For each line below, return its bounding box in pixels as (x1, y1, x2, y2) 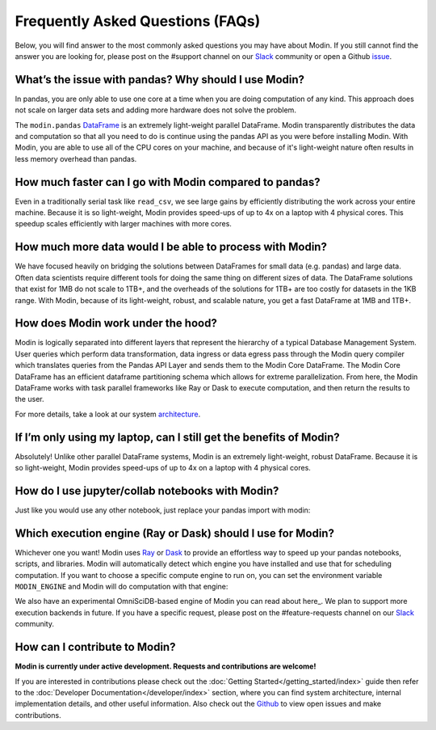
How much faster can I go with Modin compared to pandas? (15, 175, 321, 189)
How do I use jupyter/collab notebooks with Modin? (15, 483, 279, 497)
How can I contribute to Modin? (15, 640, 176, 654)
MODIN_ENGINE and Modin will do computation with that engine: (15, 582, 228, 592)
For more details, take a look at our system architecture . (15, 409, 201, 419)
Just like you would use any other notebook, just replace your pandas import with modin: (15, 505, 311, 515)
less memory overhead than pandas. (15, 154, 137, 163)
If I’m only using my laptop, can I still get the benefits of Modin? (15, 430, 341, 444)
